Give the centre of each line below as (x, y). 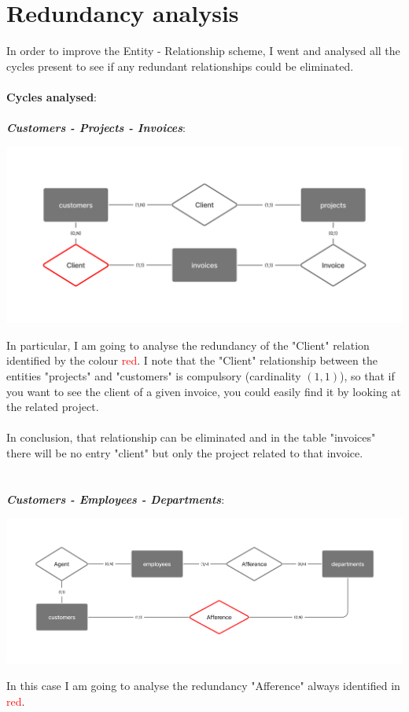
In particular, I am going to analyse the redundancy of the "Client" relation (188, 345)
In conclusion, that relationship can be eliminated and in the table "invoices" (191, 437)
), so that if (367, 375)
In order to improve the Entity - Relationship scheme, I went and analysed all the (203, 51)
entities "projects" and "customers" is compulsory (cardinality (154, 375)
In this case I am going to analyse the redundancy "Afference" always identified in (203, 686)
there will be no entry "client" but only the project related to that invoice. (185, 452)
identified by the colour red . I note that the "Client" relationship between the (192, 360)
